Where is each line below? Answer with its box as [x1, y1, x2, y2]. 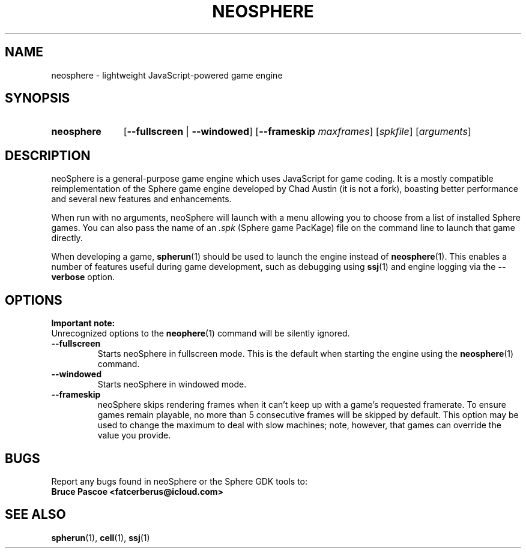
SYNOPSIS [5, 91, 70, 106]
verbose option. [51, 272, 115, 282]
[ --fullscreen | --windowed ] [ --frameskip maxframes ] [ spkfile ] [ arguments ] [123, 125, 471, 138]
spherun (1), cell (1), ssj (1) [51, 532, 150, 543]
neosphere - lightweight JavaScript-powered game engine [51, 70, 283, 80]
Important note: [51, 318, 115, 329]
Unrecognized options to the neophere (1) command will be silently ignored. [51, 328, 350, 339]
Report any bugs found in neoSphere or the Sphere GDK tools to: [51, 476, 308, 486]
